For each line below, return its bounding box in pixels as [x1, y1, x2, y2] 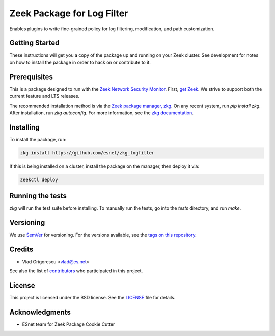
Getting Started [9, 39, 60, 47]
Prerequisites [9, 72, 53, 81]
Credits [9, 245, 34, 253]
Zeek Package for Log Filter [9, 8, 128, 19]
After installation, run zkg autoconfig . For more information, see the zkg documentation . [9, 110, 194, 116]
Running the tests [9, 192, 67, 200]
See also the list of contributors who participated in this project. [9, 268, 143, 274]
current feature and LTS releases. [9, 93, 80, 99]
